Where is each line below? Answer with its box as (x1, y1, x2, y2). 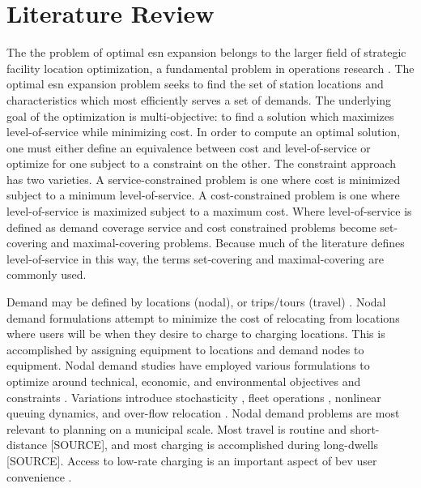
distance (6, 436, 47, 453)
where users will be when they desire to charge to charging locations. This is (6, 325, 385, 342)
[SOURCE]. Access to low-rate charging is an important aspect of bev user (6, 452, 377, 469)
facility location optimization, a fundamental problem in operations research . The (6, 59, 415, 76)
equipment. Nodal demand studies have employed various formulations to (6, 357, 370, 374)
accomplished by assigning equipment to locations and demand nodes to (6, 340, 364, 357)
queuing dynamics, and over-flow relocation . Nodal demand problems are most (6, 405, 400, 422)
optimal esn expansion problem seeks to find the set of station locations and (6, 75, 384, 92)
